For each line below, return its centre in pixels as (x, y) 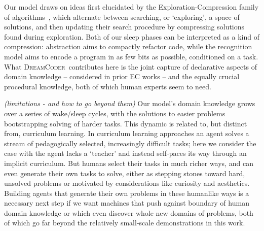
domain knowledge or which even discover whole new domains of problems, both (129, 212)
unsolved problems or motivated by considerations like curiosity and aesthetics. (127, 183)
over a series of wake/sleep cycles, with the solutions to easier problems (115, 113)
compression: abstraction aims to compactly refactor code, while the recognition (128, 46)
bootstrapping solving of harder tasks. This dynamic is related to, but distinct (126, 123)
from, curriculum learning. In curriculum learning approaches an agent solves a (127, 133)
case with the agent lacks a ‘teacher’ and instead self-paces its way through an (125, 153)
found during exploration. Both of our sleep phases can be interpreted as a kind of (132, 36)
